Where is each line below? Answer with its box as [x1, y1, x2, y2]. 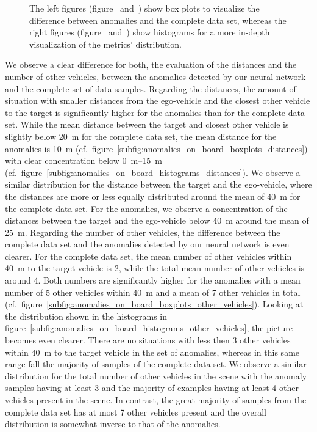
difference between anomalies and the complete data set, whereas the [29, 13, 287, 26]
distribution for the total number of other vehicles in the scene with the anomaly [5, 369, 307, 382]
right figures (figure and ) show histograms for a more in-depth [29, 26, 270, 38]
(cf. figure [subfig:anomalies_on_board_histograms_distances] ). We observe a [5, 166, 301, 178]
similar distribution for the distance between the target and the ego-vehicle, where [5, 178, 312, 191]
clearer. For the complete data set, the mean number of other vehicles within [5, 249, 292, 262]
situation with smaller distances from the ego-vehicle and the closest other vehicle [5, 94, 310, 107]
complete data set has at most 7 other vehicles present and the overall [5, 405, 266, 418]
